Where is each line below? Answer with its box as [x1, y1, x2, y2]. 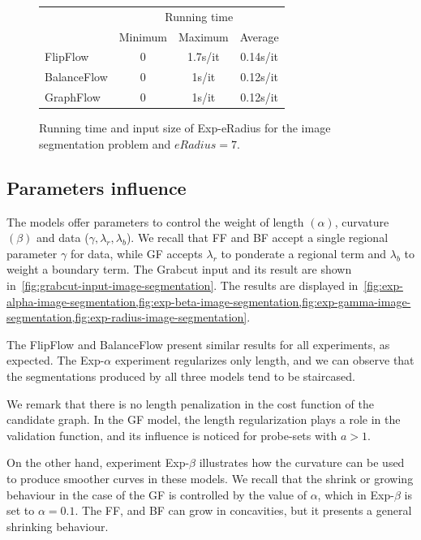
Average [239, 28, 279, 45]
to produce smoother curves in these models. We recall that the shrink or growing [6, 469, 414, 486]
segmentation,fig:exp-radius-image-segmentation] [6, 309, 247, 326]
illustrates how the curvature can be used [199, 454, 405, 471]
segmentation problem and [39, 135, 171, 152]
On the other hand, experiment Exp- [6, 454, 190, 471]
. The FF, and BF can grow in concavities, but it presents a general [75, 502, 412, 519]
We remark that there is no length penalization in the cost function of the [6, 395, 374, 412]
